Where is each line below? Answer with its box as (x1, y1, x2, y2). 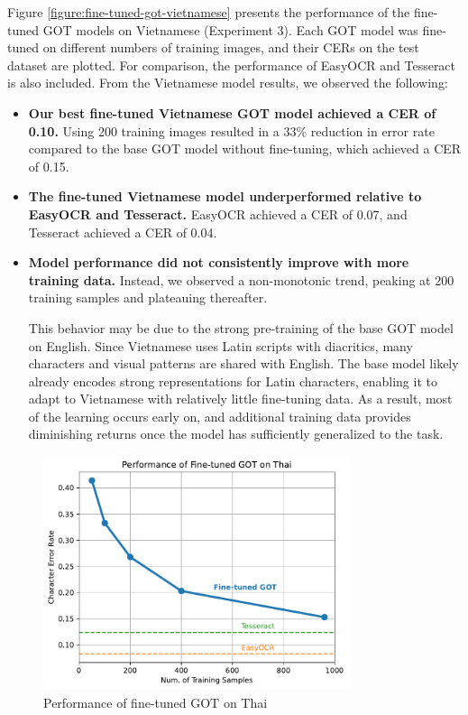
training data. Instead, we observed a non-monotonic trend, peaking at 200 (28, 270, 454, 289)
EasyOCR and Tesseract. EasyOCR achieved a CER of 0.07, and (28, 204, 408, 223)
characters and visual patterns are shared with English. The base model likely (28, 354, 459, 373)
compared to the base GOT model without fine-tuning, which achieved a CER (28, 139, 462, 158)
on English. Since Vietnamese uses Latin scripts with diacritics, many (28, 336, 413, 355)
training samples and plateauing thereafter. (28, 288, 268, 307)
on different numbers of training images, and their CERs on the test (42, 38, 419, 57)
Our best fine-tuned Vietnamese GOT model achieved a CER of (28, 103, 436, 122)
